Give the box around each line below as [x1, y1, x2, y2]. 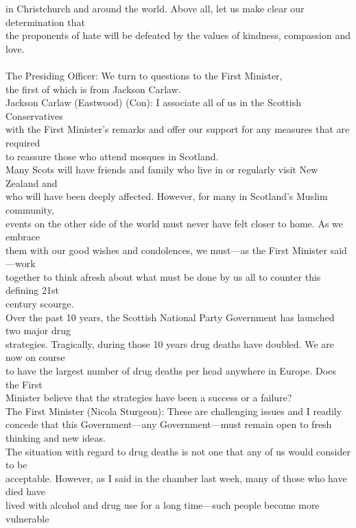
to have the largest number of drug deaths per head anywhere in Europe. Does [5, 364, 336, 378]
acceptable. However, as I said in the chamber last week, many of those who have [5, 470, 347, 485]
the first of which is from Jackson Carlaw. [5, 81, 181, 96]
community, [5, 202, 54, 216]
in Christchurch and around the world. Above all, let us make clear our [5, 1, 305, 15]
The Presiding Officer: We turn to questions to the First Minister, [5, 68, 283, 82]
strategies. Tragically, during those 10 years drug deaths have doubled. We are [5, 336, 334, 351]
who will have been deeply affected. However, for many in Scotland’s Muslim [5, 189, 328, 203]
